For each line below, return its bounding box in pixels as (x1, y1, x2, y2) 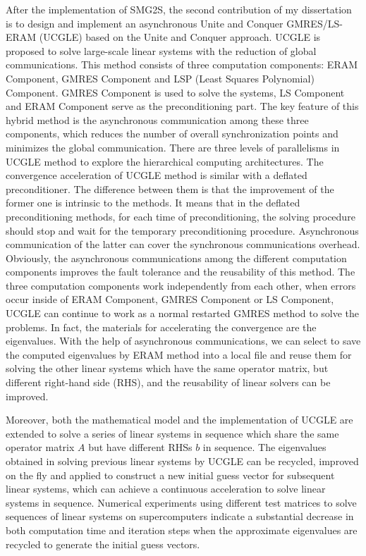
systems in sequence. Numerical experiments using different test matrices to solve (6, 495, 357, 509)
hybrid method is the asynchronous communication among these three (6, 112, 309, 127)
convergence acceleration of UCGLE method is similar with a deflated (6, 168, 307, 183)
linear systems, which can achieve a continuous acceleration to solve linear (6, 481, 326, 496)
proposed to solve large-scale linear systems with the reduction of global (6, 43, 317, 58)
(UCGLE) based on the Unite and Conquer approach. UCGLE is (39, 30, 321, 44)
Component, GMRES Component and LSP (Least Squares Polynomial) (6, 70, 315, 85)
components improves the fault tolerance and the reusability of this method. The (6, 264, 355, 279)
